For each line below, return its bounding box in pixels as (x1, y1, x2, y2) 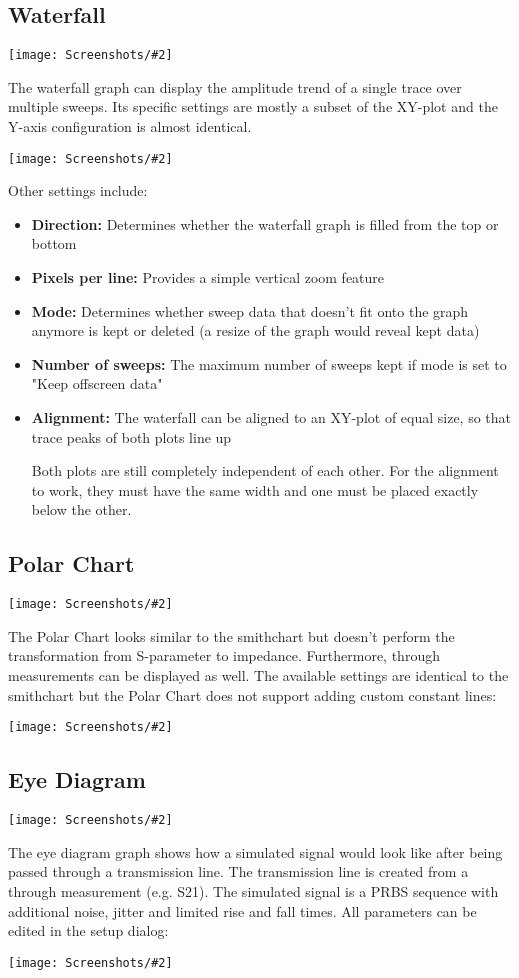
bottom (31, 233, 77, 254)
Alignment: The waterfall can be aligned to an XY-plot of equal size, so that (31, 407, 512, 428)
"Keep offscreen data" (31, 373, 163, 394)
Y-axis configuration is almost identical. (8, 116, 252, 137)
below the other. (31, 499, 132, 520)
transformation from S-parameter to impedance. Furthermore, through (8, 645, 440, 666)
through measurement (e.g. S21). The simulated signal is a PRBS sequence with (8, 880, 499, 901)
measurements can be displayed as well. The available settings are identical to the (8, 665, 509, 686)
